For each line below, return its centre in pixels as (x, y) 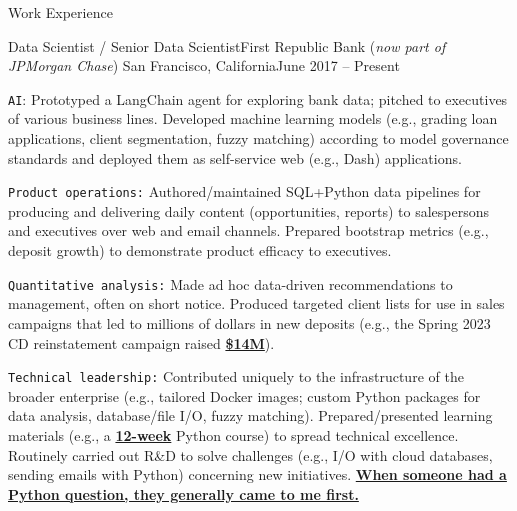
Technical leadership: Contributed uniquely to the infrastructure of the (236, 376)
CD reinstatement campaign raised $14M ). (141, 342)
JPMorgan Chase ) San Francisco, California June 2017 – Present (204, 65)
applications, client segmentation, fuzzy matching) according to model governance (258, 138)
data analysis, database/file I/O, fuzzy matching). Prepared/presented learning (250, 415)
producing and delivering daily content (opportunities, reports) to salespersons (249, 210)
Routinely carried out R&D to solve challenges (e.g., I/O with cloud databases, (250, 454)
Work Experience (60, 12)
